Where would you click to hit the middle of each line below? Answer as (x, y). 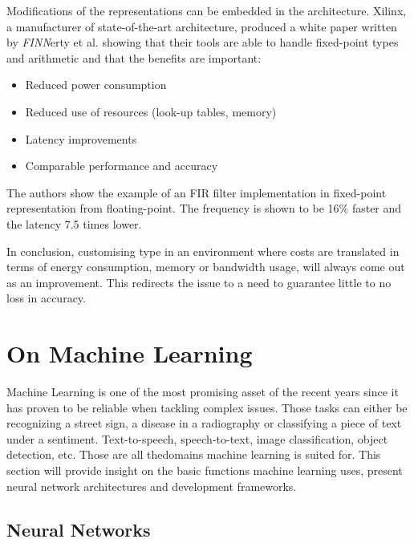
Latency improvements (81, 138)
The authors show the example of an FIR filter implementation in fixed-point (197, 192)
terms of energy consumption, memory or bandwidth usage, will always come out (206, 267)
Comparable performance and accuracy (122, 166)
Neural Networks (79, 529)
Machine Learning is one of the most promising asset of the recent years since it (203, 392)
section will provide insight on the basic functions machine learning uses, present (205, 470)
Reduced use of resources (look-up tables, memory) (151, 111)
